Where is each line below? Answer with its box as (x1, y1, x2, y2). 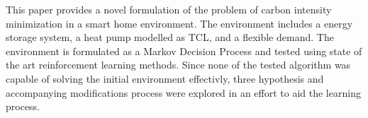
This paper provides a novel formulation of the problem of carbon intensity (6, 2, 332, 16)
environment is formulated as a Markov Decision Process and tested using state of (6, 43, 362, 58)
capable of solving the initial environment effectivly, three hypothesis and (6, 71, 324, 85)
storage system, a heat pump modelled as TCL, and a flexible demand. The (6, 30, 334, 45)
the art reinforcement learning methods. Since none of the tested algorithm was (6, 57, 351, 72)
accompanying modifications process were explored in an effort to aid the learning (6, 85, 361, 100)
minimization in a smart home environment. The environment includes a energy (6, 16, 353, 30)
